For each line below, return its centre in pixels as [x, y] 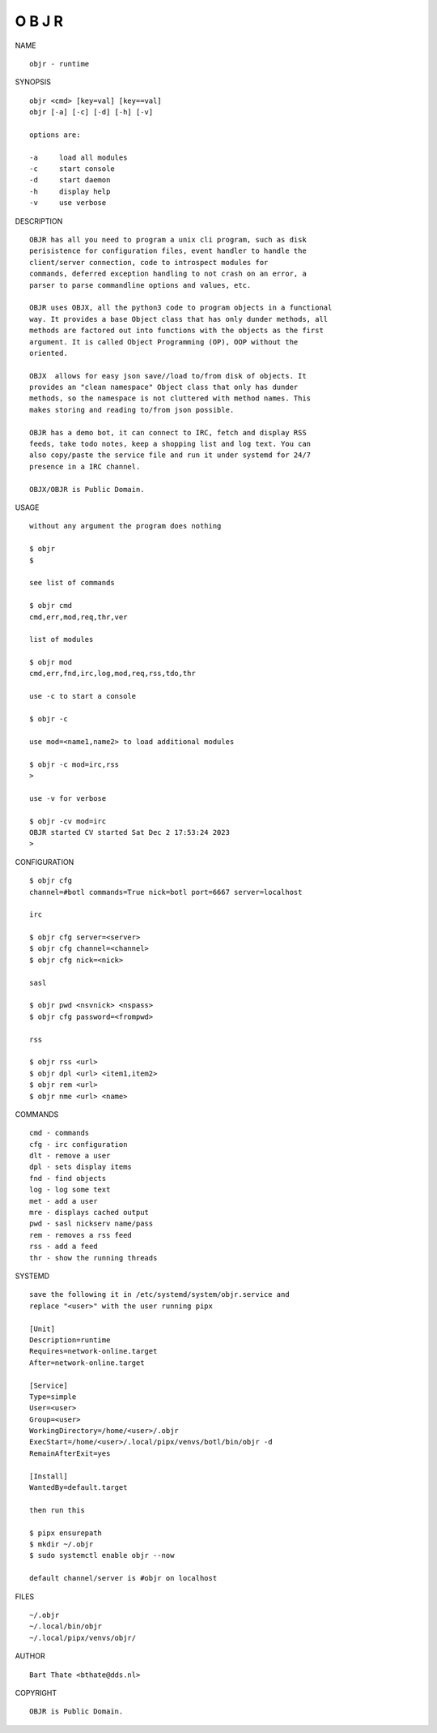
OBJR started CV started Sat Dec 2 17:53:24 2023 [130, 832]
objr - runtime [59, 64]
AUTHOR [30, 1656]
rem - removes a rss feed [81, 1235]
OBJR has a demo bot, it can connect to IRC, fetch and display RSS [168, 432]
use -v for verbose [68, 798]
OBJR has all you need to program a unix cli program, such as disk [168, 240]
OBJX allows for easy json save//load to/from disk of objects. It [168, 376]
